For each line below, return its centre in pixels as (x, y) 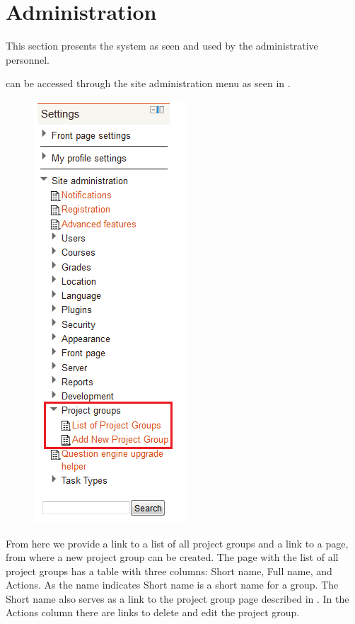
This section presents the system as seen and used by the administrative (162, 46)
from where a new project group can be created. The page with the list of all (172, 557)
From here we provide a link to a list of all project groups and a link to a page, (177, 543)
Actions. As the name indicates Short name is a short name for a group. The (172, 585)
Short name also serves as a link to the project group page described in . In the (177, 598)
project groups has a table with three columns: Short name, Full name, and (169, 571)
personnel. (28, 59)
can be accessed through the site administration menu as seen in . (148, 83)
